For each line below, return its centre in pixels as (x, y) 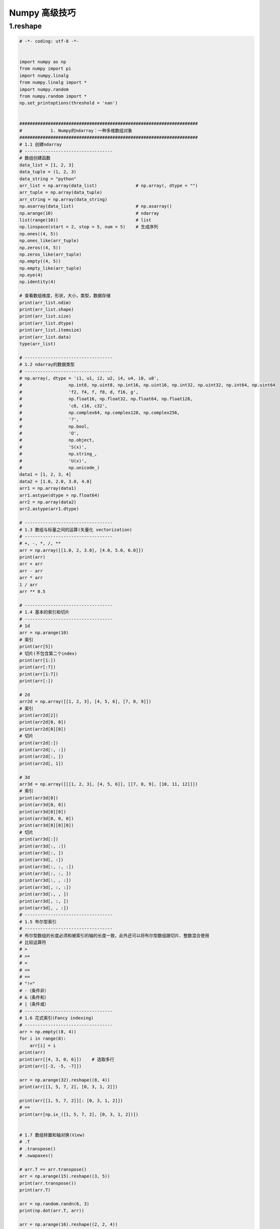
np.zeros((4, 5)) (40, 248)
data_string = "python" (48, 179)
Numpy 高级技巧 (42, 13)
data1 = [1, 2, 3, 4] (45, 475)
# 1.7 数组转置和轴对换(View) (52, 1135)
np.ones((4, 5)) (39, 234)
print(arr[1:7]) (39, 674)
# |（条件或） (34, 1004)
